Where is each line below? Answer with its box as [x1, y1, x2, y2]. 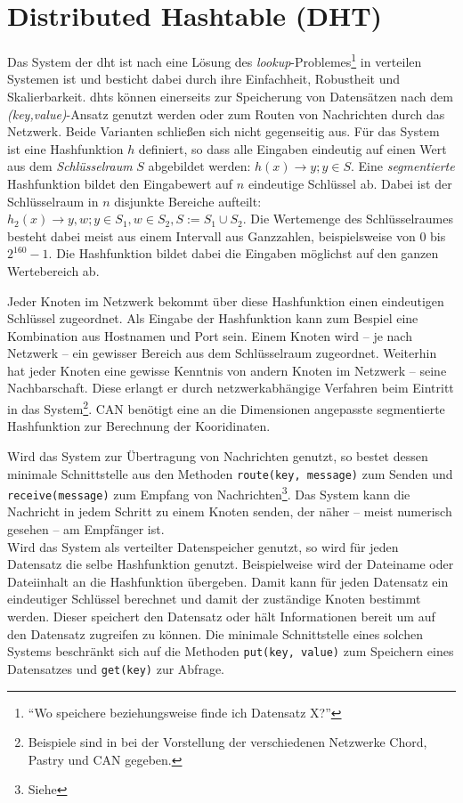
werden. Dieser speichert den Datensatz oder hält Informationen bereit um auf [7, 607, 435, 626]
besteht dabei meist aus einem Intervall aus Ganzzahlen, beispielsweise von [7, 226, 416, 245]
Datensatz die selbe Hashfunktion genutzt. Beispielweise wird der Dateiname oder [7, 555, 454, 573]
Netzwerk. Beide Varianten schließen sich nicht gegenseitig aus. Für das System [7, 122, 440, 141]
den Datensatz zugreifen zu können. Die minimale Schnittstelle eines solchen [7, 624, 423, 643]
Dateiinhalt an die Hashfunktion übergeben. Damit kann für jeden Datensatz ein [7, 572, 449, 590]
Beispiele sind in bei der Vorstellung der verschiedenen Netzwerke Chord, [28, 733, 427, 751]
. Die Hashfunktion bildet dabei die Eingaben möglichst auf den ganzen [48, 244, 439, 263]
